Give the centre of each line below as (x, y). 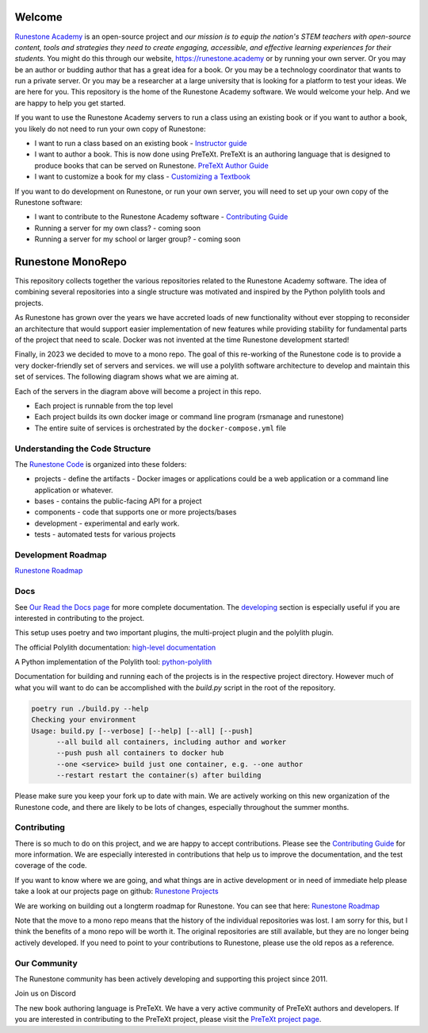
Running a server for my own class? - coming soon (118, 228)
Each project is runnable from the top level (104, 406)
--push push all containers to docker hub (140, 753)
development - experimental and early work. (107, 523)
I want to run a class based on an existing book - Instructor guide (141, 144)
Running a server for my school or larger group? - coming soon (138, 239)
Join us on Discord (46, 993)
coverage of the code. (51, 865)
